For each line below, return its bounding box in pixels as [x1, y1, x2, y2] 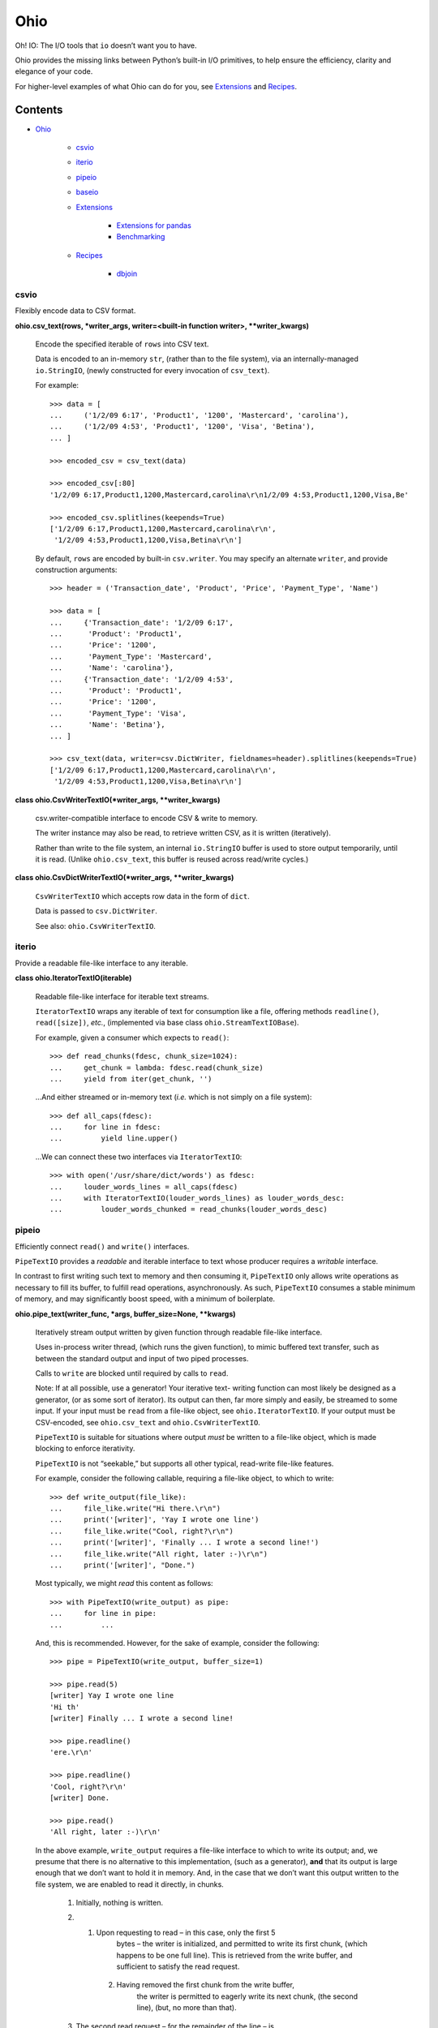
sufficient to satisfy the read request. [116, 1961, 240, 1971]
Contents [15, 102, 63, 117]
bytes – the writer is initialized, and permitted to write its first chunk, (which [116, 1939, 368, 1949]
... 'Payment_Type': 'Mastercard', [49, 651, 213, 661]
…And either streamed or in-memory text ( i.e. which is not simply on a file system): [35, 1092, 312, 1102]
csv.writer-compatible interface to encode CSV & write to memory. [35, 813, 259, 823]
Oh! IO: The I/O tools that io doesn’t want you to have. [15, 41, 197, 50]
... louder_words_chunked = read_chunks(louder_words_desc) [49, 1205, 328, 1214]
